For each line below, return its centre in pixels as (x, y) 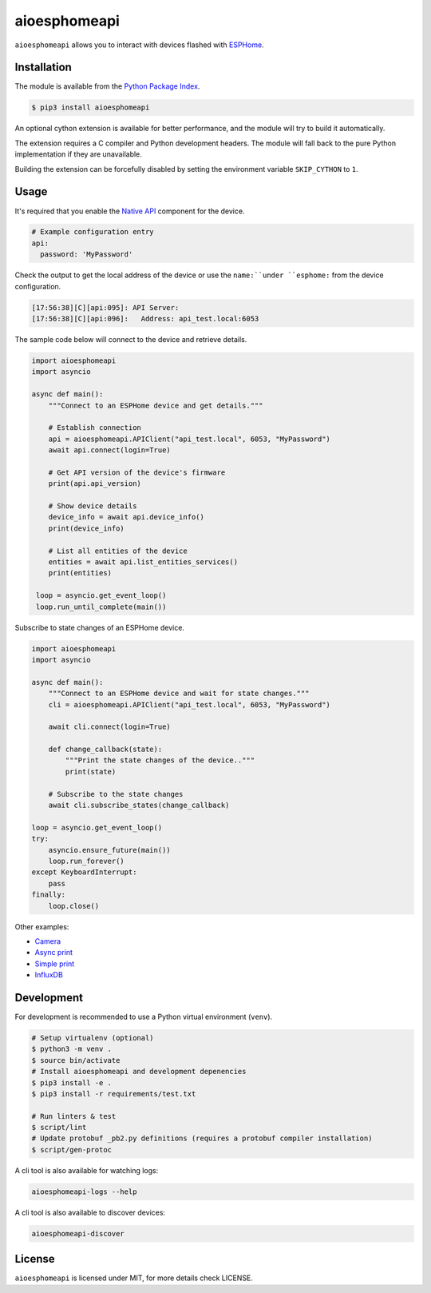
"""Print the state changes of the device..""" (160, 760)
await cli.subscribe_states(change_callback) (139, 806)
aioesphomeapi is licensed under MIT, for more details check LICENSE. (134, 1278)
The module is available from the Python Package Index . (107, 86)
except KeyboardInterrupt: (84, 872)
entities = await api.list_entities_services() (143, 562)
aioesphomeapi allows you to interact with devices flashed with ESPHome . (139, 45)
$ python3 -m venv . (71, 1049)
